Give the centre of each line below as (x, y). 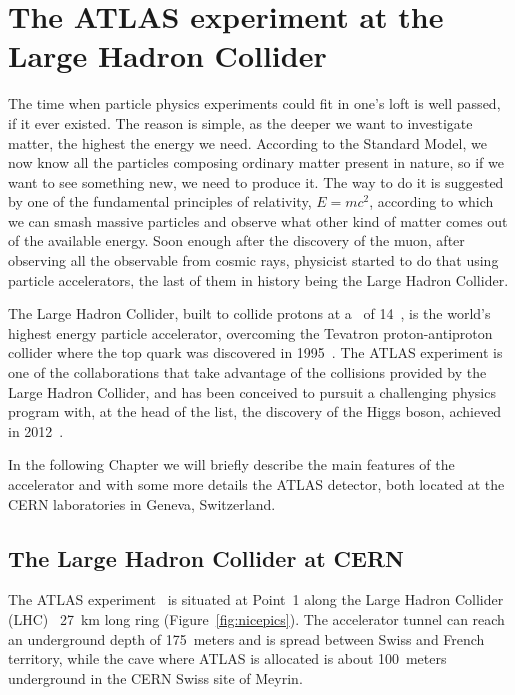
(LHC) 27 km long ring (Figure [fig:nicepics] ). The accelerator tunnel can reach (256, 618)
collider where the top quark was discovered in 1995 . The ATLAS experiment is (255, 352)
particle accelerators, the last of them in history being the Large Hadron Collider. (258, 279)
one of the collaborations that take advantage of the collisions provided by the (247, 372)
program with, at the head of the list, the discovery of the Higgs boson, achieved (255, 411)
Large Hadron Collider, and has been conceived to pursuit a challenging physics (252, 391)
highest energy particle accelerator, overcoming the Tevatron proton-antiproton (250, 332)
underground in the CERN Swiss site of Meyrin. (155, 677)
